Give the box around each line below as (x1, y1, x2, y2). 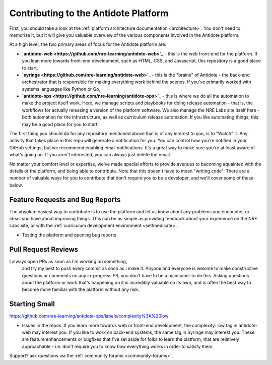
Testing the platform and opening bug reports (22, 232, 117, 238)
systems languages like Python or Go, (22, 86, 101, 92)
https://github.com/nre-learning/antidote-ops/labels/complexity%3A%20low (9, 313, 169, 319)
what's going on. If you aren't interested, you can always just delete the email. (9, 152, 171, 158)
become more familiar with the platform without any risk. (22, 286, 140, 292)
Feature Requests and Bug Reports (9, 195, 121, 204)
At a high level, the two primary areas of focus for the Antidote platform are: (9, 41, 167, 47)
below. (9, 182, 23, 188)
